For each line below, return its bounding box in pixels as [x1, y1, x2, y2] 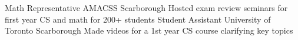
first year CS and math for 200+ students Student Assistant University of [5, 13, 271, 25]
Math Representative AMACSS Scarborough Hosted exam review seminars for [5, 2, 288, 13]
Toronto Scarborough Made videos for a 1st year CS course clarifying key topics [5, 24, 293, 37]
